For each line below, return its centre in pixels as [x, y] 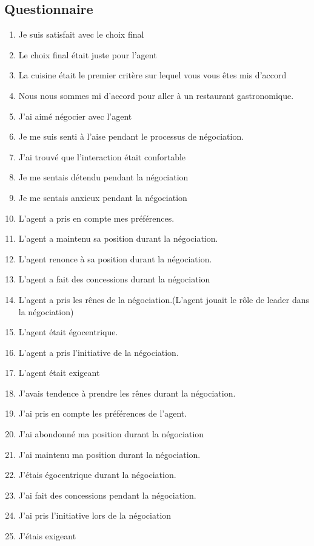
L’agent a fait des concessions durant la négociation [114, 279]
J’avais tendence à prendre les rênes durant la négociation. [127, 393]
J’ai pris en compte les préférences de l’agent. [103, 413]
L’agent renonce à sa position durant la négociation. [115, 258]
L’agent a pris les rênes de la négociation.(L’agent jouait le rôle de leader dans [164, 299]
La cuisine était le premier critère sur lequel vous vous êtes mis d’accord [152, 75]
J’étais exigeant [47, 536]
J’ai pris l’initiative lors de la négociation [95, 515]
